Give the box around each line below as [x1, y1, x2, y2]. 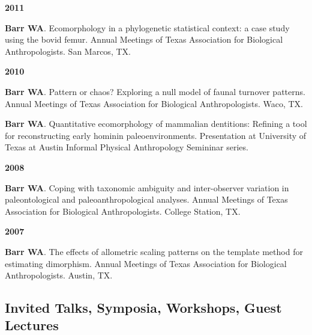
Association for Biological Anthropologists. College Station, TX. [5, 204, 241, 217]
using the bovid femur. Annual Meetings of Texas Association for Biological [5, 33, 283, 46]
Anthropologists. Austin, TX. [5, 269, 113, 281]
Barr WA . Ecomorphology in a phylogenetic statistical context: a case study [5, 21, 290, 34]
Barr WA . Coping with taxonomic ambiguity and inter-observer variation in [5, 181, 289, 194]
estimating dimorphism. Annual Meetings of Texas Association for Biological [5, 257, 287, 269]
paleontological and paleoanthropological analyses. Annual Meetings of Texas [5, 193, 288, 206]
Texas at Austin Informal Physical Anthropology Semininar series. [5, 141, 248, 153]
